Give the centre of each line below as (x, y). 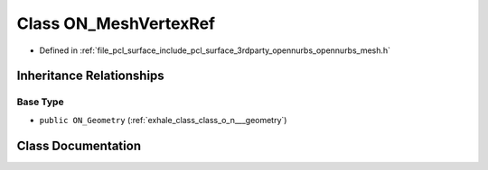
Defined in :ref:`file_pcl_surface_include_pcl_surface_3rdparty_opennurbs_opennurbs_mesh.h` (215, 50)
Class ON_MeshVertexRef (116, 23)
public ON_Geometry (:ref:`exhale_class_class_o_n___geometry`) (163, 120)
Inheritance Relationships (90, 76)
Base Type (40, 102)
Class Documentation (79, 145)
